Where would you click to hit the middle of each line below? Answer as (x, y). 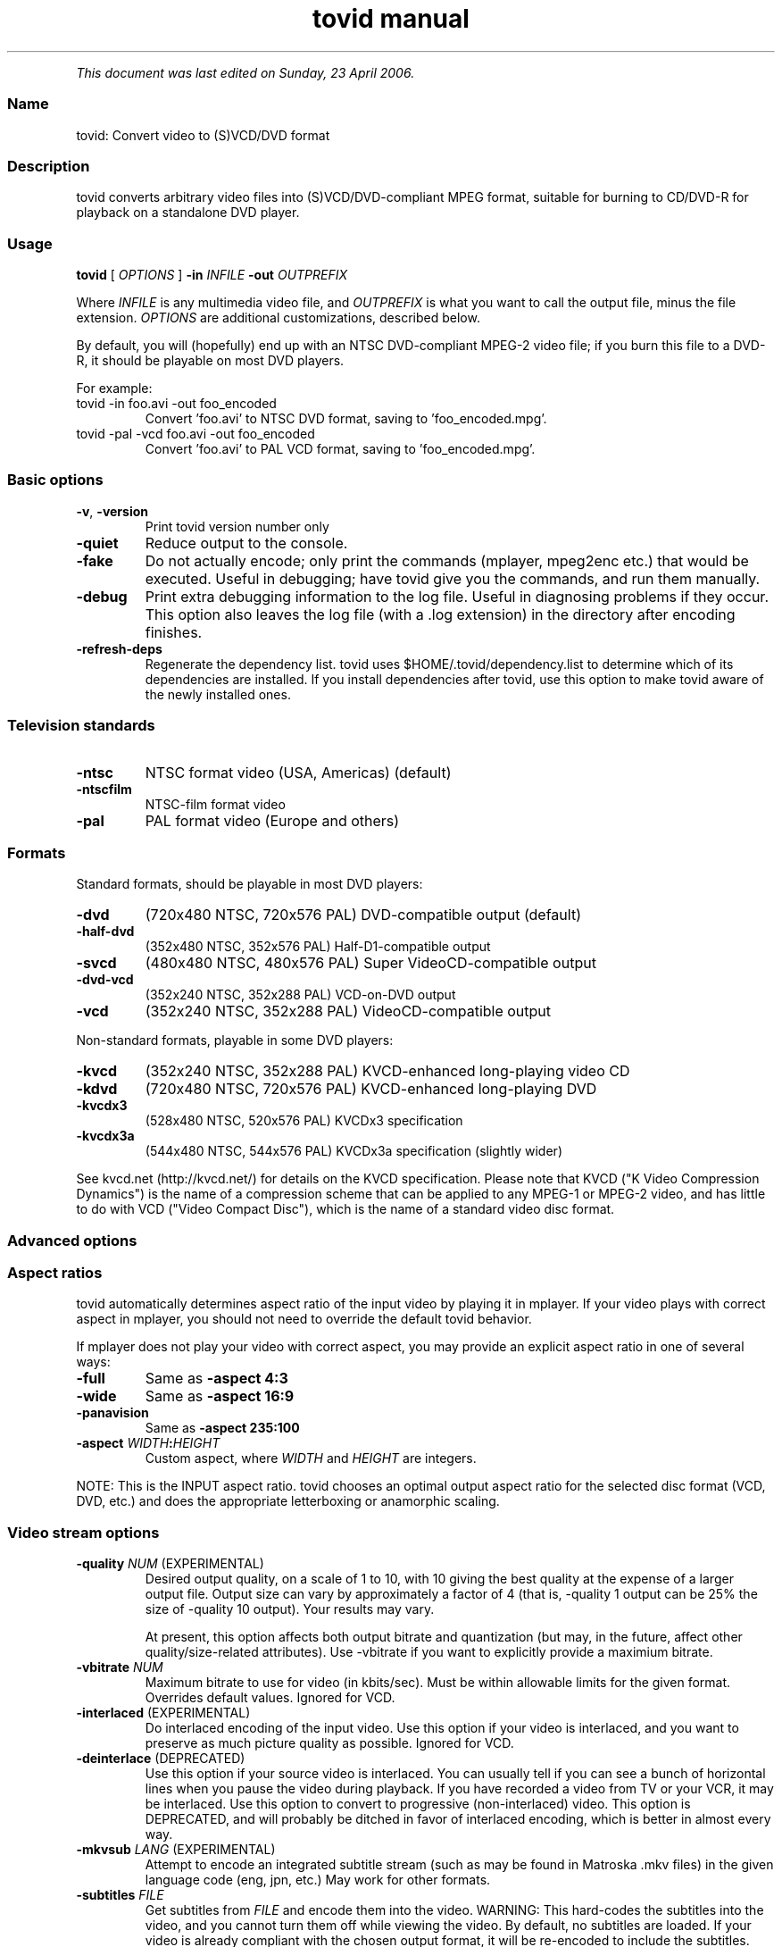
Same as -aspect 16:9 (220, 1396)
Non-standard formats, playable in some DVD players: (235, 1040)
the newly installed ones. (218, 694)
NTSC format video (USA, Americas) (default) (298, 772)
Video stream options (83, 1532)
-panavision (112, 1413)
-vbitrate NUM (120, 1667)
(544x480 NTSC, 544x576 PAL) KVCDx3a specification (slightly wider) (354, 1151)
